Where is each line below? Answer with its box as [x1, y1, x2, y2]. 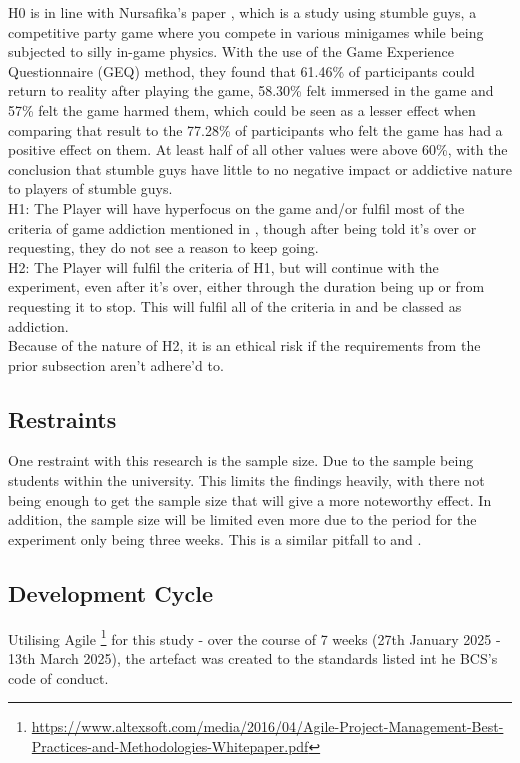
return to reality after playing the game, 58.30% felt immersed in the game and [8, 80, 494, 101]
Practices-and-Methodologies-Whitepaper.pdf [31, 735, 309, 756]
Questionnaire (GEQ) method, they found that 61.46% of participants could [8, 60, 475, 81]
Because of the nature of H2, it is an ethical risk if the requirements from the [8, 335, 481, 356]
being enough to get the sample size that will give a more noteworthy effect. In [8, 489, 492, 510]
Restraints [8, 403, 117, 434]
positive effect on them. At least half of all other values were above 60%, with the [8, 139, 508, 160]
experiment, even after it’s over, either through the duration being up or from [8, 276, 485, 297]
